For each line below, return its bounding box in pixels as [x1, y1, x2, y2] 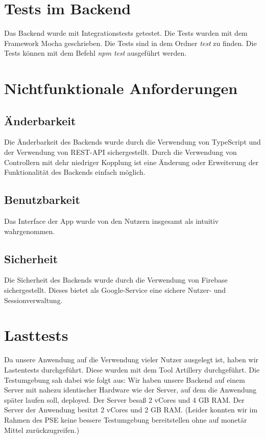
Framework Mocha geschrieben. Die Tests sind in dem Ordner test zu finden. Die [4, 37, 257, 48]
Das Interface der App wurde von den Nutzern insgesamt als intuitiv [4, 216, 219, 226]
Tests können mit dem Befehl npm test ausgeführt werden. [4, 48, 187, 58]
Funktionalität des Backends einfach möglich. [4, 167, 146, 177]
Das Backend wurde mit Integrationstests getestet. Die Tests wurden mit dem [4, 28, 248, 38]
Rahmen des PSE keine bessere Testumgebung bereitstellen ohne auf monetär [4, 414, 247, 425]
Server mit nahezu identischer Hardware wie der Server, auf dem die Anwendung [4, 384, 257, 395]
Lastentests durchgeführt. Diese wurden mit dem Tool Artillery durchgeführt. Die [4, 364, 260, 375]
